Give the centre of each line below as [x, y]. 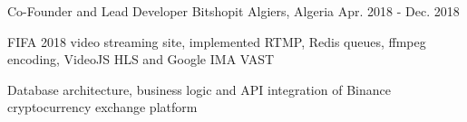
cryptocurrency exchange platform [102, 107]
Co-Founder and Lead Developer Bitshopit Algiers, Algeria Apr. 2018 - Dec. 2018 [233, 11]
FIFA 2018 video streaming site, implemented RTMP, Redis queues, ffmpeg [217, 41]
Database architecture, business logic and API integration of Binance [199, 89]
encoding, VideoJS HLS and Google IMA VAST [141, 59]
